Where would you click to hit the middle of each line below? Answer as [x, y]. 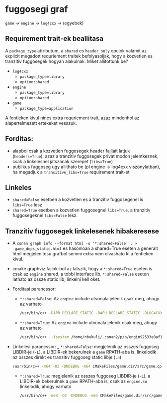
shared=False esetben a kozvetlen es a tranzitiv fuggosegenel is [78, 200]
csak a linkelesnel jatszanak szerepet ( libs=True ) [63, 161]
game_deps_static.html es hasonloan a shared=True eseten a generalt [86, 248]
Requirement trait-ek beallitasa [54, 39]
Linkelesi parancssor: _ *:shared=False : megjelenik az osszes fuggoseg [85, 346]
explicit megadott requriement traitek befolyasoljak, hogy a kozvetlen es [79, 56]
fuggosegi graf [37, 9]
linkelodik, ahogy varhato [45, 386]
